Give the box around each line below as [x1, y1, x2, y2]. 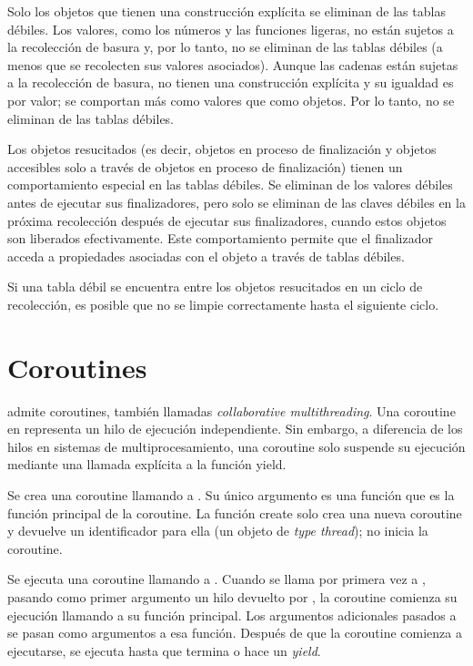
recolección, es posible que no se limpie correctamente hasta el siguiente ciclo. [7, 294, 439, 313]
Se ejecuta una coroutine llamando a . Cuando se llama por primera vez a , [7, 569, 426, 589]
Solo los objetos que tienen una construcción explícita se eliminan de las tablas [7, 2, 446, 20]
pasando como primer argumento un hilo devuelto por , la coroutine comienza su [7, 587, 458, 606]
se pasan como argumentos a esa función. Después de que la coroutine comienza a [7, 623, 462, 642]
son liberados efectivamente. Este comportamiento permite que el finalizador [7, 229, 434, 248]
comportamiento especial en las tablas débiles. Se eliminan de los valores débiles [7, 175, 453, 194]
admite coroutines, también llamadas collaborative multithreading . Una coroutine [7, 401, 456, 420]
